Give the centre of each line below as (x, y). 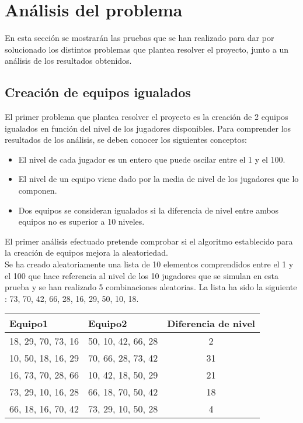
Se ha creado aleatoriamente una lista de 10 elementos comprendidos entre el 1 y (149, 264)
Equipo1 (29, 324)
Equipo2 (108, 324)
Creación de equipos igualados (98, 92)
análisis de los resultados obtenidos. (68, 61)
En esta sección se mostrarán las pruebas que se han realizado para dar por (140, 38)
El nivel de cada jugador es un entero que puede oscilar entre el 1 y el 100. (152, 159)
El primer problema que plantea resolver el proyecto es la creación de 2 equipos (147, 117)
